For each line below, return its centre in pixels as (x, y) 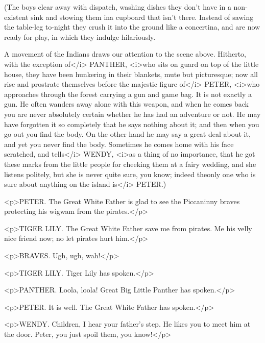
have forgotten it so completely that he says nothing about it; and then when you (132, 124)
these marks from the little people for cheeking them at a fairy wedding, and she (130, 164)
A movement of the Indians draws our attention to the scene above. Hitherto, (125, 54)
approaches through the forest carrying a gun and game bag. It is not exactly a (128, 94)
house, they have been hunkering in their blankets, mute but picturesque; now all (131, 74)
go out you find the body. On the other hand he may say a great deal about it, (127, 134)
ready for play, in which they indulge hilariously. (80, 36)
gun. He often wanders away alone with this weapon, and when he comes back (126, 104)
